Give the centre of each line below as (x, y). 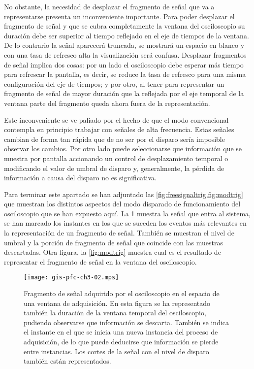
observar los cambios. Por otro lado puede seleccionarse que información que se (123, 149)
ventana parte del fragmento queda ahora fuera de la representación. (107, 103)
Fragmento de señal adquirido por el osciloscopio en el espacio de (122, 293)
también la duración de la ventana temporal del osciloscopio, (115, 313)
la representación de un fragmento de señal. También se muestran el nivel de (119, 233)
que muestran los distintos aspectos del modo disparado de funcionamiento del (122, 204)
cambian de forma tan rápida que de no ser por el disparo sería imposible (114, 139)
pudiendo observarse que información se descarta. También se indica (127, 322)
